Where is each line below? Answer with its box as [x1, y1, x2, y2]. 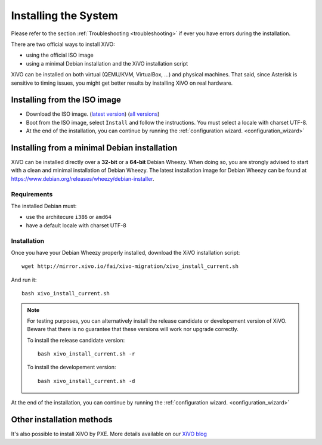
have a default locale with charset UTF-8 [26, 221, 126, 229]
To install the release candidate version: [27, 336, 125, 344]
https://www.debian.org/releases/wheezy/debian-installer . [11, 175, 154, 182]
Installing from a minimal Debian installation [11, 143, 178, 153]
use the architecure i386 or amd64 [26, 214, 112, 221]
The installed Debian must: [11, 203, 77, 210]
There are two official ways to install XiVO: [11, 41, 116, 48]
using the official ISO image [26, 51, 94, 59]
